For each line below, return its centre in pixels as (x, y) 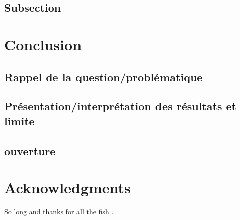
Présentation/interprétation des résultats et (120, 106)
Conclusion (43, 44)
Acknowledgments (67, 188)
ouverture (30, 150)
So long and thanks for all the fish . (59, 212)
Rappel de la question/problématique (103, 76)
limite (19, 121)
